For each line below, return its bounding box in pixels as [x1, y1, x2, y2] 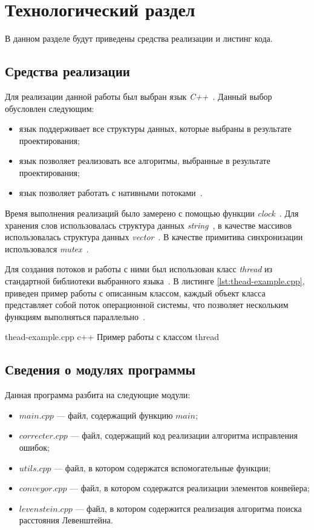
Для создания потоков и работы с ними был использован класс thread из [5, 263, 273, 275]
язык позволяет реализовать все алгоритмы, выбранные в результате [19, 154, 270, 167]
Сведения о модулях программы [5, 360, 195, 379]
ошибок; [19, 441, 50, 453]
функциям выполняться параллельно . [5, 310, 146, 322]
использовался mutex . [5, 242, 89, 255]
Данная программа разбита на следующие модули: [5, 388, 191, 401]
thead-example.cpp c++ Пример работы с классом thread [5, 330, 220, 343]
